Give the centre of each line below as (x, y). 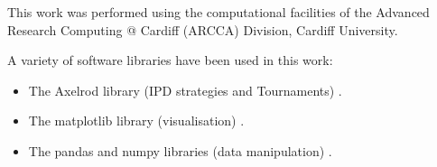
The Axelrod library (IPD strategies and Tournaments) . (185, 90)
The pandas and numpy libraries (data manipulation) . (180, 150)
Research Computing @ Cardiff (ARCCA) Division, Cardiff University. (203, 29)
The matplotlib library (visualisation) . (136, 121)
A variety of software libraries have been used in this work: (170, 60)
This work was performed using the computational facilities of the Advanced (218, 12)
